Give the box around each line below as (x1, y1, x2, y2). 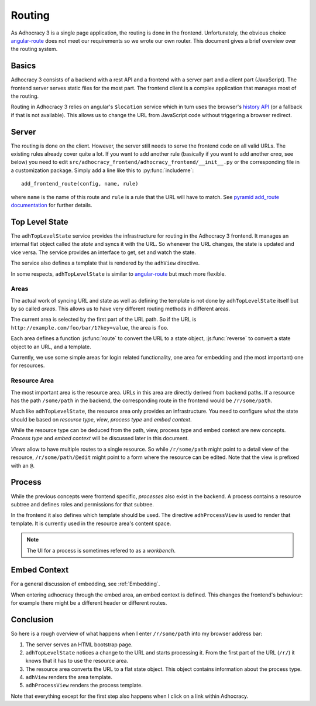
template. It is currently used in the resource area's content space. (11, 520, 171, 527)
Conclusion (11, 615, 54, 625)
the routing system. (11, 46, 58, 53)
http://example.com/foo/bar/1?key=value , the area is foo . (11, 324, 169, 331)
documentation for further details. (11, 202, 93, 209)
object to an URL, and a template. (11, 343, 91, 350)
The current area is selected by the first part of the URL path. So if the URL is (11, 316, 197, 323)
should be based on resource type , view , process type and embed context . (11, 416, 192, 423)
